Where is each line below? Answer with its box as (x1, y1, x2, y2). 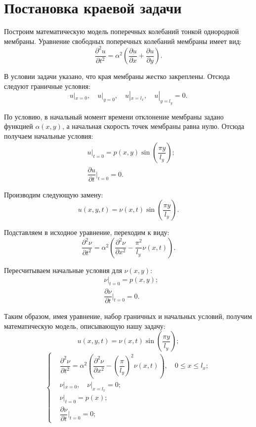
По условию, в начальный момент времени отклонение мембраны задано (4, 111, 224, 121)
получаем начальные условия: (4, 130, 93, 141)
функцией (4, 121, 33, 131)
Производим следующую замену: (4, 189, 103, 199)
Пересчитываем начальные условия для (4, 265, 122, 275)
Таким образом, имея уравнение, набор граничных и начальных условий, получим (4, 311, 252, 321)
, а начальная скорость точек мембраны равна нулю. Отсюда (62, 121, 244, 131)
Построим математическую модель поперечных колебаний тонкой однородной (4, 26, 239, 37)
